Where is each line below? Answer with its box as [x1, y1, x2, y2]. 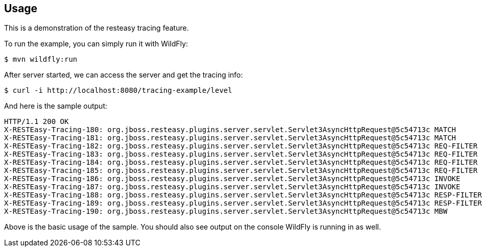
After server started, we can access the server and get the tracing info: [4, 70, 243, 80]
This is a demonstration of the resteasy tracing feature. [4, 23, 189, 33]
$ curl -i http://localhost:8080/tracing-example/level [4, 86, 232, 95]
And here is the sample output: [4, 102, 107, 111]
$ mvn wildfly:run [4, 55, 78, 64]
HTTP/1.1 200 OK [4, 117, 69, 126]
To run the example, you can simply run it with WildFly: [4, 39, 188, 48]
